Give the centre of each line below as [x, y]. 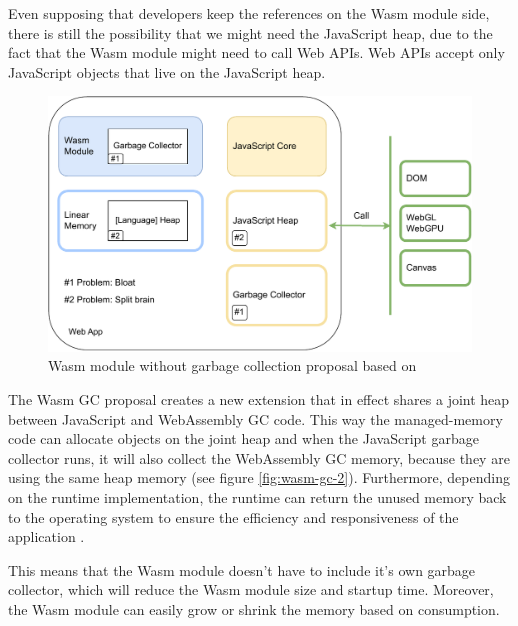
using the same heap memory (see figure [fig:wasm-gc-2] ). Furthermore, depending [259, 477]
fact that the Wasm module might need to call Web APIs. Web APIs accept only [256, 52]
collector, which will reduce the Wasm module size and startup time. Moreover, [251, 589]
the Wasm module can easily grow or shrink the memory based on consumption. [254, 608]
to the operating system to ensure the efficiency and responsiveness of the [233, 516]
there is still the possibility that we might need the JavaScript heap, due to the [250, 32]
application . [46, 536]
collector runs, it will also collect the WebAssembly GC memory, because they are [259, 457]
